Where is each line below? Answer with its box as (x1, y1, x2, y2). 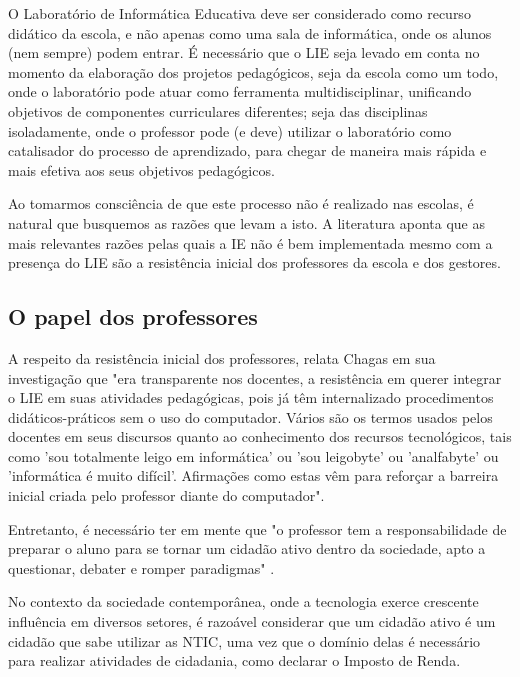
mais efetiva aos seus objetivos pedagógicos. (8, 159, 275, 180)
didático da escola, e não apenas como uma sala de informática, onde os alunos (8, 22, 492, 43)
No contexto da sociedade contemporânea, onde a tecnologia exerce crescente (8, 591, 479, 612)
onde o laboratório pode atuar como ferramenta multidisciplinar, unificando (8, 81, 472, 102)
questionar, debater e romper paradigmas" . (8, 557, 275, 578)
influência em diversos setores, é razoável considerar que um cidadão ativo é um (8, 611, 496, 632)
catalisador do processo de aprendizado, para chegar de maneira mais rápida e (8, 140, 487, 161)
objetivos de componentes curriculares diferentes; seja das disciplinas (8, 100, 428, 121)
